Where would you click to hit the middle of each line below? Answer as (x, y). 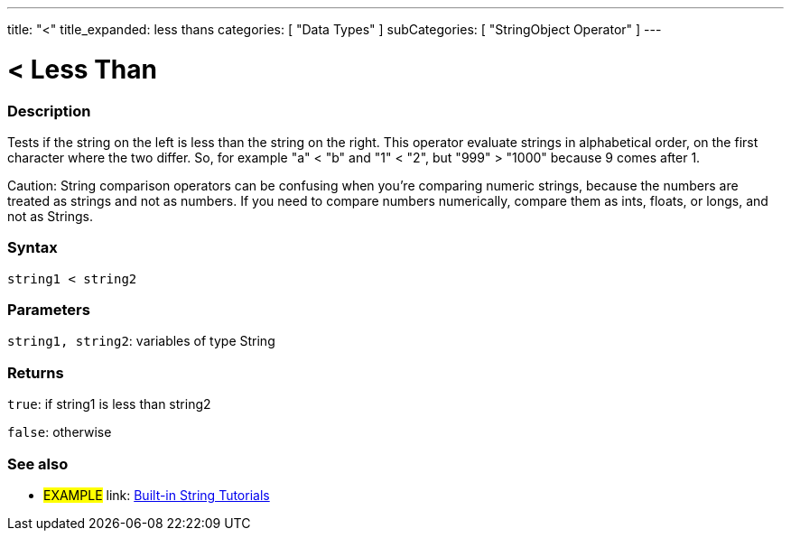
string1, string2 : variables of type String (141, 341)
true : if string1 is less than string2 (109, 404)
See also (38, 464)
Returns (36, 372)
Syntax (33, 248)
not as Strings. (51, 216)
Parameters (49, 310)
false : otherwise (60, 432)
